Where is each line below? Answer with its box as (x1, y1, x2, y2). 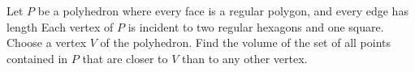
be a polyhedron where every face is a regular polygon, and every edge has (37, 2, 409, 19)
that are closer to (82, 49, 168, 66)
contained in (6, 49, 68, 66)
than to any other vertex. (182, 49, 308, 66)
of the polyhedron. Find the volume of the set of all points (100, 34, 391, 51)
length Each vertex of (6, 18, 114, 35)
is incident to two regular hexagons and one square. (128, 18, 384, 35)
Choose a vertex (6, 34, 87, 51)
